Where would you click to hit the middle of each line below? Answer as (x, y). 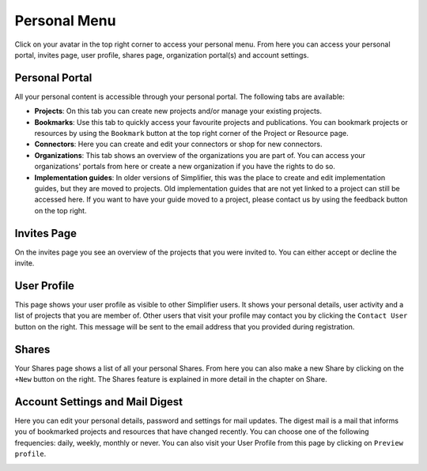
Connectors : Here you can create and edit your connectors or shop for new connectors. (178, 144)
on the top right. (60, 210)
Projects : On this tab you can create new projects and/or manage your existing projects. (178, 111)
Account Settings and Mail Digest (99, 402)
